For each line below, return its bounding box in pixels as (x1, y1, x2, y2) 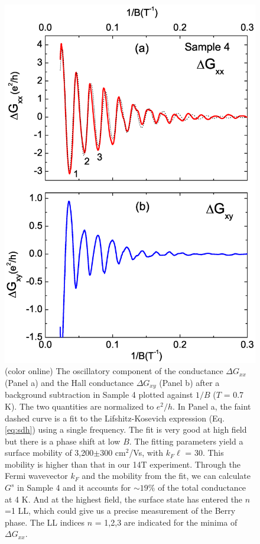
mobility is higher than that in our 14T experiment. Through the (5, 458, 240, 470)
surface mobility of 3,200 (5, 446, 94, 459)
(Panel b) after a (159, 376, 220, 388)
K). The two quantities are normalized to (5, 400, 154, 412)
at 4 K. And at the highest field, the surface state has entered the (5, 493, 243, 505)
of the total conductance (158, 481, 246, 494)
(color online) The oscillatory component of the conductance (5, 365, 223, 377)
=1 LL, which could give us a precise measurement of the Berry (5, 504, 236, 517)
